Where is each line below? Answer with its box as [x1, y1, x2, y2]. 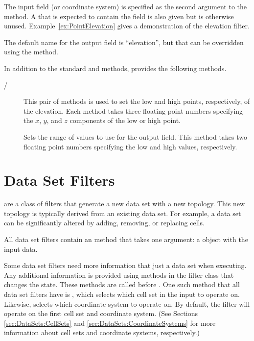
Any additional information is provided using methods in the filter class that [4, 269, 234, 280]
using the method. [4, 47, 58, 57]
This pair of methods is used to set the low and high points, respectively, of [23, 96, 250, 106]
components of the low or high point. [69, 115, 181, 125]
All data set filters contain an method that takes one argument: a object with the [4, 234, 248, 244]
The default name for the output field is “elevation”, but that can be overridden [4, 37, 244, 47]
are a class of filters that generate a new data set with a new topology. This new [4, 198, 245, 209]
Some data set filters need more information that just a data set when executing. [4, 260, 247, 270]
